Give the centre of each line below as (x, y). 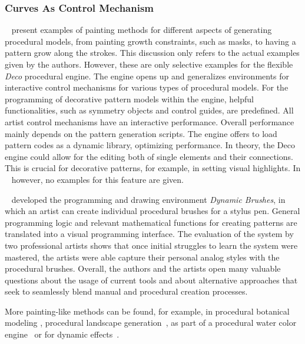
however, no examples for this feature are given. (98, 179)
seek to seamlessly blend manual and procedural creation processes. (126, 291)
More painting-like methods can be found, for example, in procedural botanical (147, 311)
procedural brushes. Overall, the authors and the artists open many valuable (143, 268)
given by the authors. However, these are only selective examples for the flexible (149, 64)
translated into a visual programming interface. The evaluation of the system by (149, 234)
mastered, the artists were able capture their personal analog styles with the (142, 257)
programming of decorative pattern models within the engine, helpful (129, 98)
